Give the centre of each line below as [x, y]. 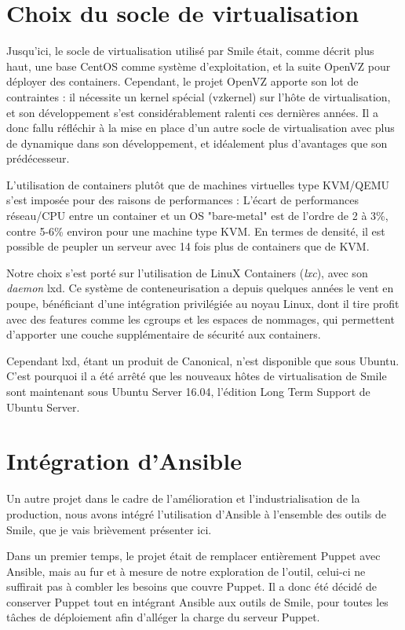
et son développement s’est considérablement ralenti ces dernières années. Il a [192, 112]
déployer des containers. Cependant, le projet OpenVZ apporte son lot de [182, 81]
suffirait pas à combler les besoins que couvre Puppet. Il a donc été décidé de [192, 586]
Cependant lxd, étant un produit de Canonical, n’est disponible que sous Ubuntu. [203, 360]
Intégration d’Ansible [124, 461]
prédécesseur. [38, 158]
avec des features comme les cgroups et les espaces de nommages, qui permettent [201, 319]
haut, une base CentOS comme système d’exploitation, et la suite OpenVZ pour [199, 66]
